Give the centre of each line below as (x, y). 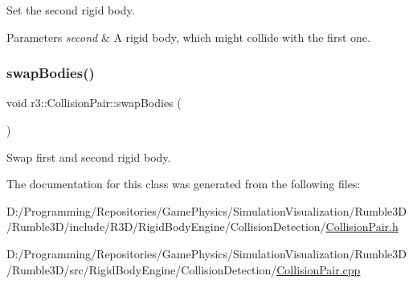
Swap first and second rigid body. (89, 156)
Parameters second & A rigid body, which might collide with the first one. (188, 37)
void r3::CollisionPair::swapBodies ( (94, 103)
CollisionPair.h (362, 226)
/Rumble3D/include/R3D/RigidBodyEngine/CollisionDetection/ (166, 226)
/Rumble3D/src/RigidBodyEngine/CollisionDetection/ (142, 269)
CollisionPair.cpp (319, 269)
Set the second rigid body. (71, 10)
